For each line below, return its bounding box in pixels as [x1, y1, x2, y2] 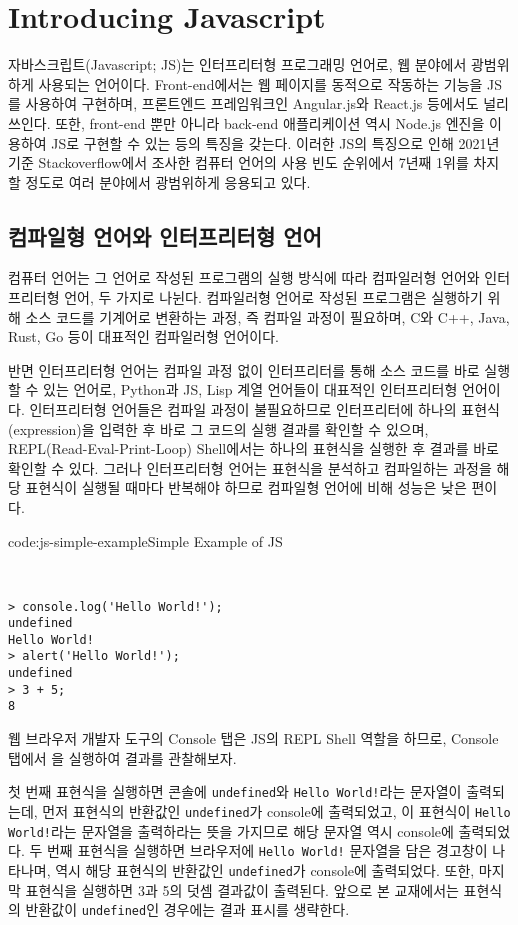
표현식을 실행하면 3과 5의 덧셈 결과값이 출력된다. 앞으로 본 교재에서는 [25, 879, 459, 900]
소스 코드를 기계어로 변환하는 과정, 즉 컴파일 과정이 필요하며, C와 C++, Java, [25, 306, 510, 327]
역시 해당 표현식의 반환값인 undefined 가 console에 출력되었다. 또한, [55, 859, 475, 880]
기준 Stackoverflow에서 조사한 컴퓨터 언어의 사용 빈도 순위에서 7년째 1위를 [8, 152, 469, 173]
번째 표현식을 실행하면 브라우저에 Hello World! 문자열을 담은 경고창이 [46, 840, 488, 861]
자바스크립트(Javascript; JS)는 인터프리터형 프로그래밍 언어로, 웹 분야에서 [8, 54, 467, 75]
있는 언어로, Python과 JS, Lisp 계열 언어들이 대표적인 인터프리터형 [43, 379, 458, 400]
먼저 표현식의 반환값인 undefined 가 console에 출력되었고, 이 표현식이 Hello [42, 800, 511, 821]
